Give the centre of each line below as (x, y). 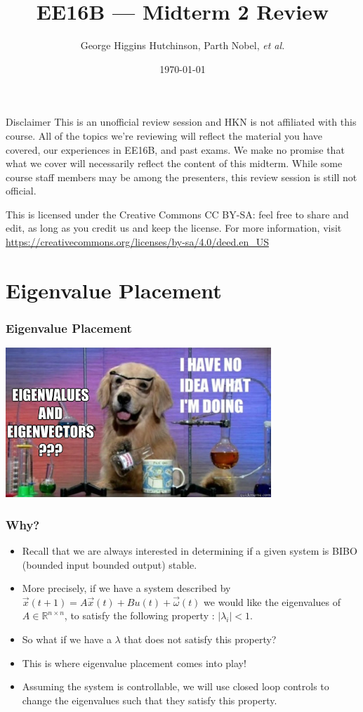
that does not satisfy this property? (200, 639)
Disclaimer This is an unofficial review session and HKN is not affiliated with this (181, 122)
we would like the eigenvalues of (272, 601)
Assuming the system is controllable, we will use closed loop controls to (176, 686)
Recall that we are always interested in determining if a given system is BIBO (190, 550)
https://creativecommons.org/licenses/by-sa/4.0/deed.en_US (137, 242)
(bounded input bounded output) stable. (110, 564)
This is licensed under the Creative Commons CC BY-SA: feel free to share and (177, 214)
